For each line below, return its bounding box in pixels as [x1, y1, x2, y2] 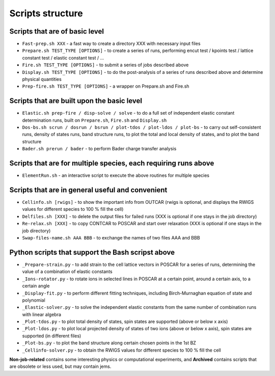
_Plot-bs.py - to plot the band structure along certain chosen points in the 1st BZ [22, 340, 196, 346]
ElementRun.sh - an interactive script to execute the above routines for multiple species [22, 172, 210, 178]
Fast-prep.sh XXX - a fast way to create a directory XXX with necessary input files [22, 41, 201, 47]
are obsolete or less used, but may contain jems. [9, 363, 112, 369]
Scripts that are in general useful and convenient [9, 185, 168, 194]
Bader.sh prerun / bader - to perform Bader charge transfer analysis [22, 146, 177, 152]
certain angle [22, 283, 50, 289]
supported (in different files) [22, 333, 81, 339]
